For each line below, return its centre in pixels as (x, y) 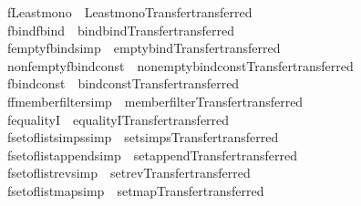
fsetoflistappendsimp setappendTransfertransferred (152, 154)
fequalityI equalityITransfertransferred (118, 119)
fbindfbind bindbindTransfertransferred (120, 30)
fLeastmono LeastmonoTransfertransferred (129, 12)
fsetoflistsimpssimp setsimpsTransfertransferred (143, 137)
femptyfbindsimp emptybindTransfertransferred (144, 48)
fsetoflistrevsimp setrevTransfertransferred (129, 173)
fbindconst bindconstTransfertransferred (123, 83)
